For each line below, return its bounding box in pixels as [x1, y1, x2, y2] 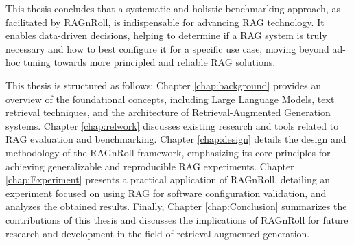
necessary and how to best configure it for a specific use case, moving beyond [5, 41, 329, 56]
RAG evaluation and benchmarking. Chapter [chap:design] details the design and [5, 132, 346, 146]
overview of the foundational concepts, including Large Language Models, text [5, 91, 335, 106]
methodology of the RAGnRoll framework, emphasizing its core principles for [5, 145, 331, 159]
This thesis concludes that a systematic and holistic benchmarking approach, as [5, 1, 340, 15]
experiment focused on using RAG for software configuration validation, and [5, 185, 327, 200]
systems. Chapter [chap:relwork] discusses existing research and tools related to [5, 118, 339, 132]
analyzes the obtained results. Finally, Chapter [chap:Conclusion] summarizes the [5, 199, 347, 213]
